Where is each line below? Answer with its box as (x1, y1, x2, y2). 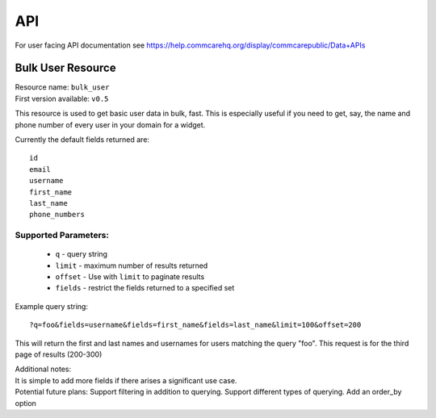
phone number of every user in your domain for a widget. (15, 119, 206, 129)
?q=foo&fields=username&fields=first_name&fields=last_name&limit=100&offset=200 (29, 320, 362, 330)
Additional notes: (15, 364, 72, 374)
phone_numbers (29, 210, 85, 219)
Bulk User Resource (15, 61, 116, 75)
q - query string (55, 249, 108, 259)
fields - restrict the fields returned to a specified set (55, 283, 235, 293)
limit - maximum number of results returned (55, 261, 208, 270)
